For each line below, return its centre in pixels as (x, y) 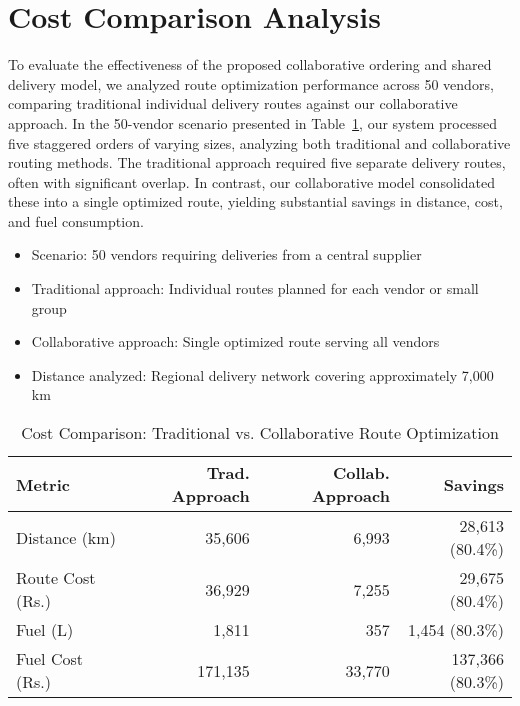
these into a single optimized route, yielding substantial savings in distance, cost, (255, 201)
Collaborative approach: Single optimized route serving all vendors (235, 341)
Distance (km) (66, 537)
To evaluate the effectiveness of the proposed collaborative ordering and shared (250, 64)
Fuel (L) (45, 630)
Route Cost (56, 578)
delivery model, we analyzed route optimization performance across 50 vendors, (251, 83)
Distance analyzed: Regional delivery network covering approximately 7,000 (262, 374)
